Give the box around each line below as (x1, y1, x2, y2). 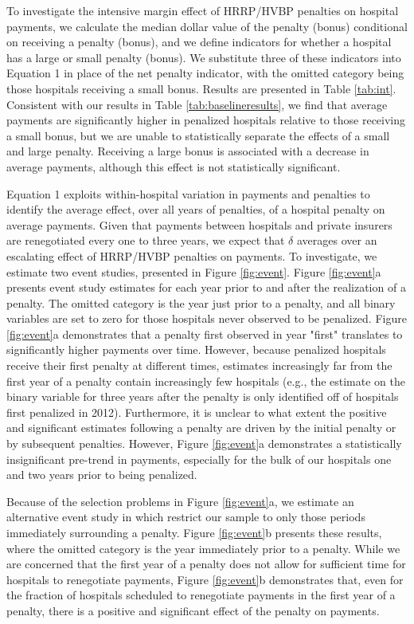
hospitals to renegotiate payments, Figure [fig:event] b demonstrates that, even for (6, 571, 404, 587)
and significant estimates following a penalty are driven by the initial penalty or (6, 419, 396, 436)
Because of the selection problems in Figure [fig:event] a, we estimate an (6, 493, 354, 509)
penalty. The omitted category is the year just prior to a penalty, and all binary (6, 294, 396, 311)
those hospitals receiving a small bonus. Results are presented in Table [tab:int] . (6, 80, 396, 96)
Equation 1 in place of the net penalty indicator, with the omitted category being (6, 65, 404, 81)
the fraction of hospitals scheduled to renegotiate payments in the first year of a (6, 587, 396, 603)
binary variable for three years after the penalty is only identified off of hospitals (6, 388, 399, 405)
